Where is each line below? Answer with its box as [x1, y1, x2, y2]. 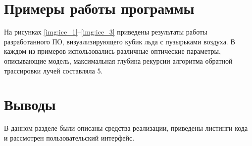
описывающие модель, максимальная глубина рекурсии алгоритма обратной [4, 55, 233, 66]
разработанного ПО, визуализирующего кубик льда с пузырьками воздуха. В [4, 36, 235, 46]
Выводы [4, 94, 56, 114]
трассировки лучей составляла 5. [4, 65, 103, 75]
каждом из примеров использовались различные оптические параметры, [4, 46, 221, 56]
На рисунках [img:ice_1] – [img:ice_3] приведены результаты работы [4, 27, 207, 37]
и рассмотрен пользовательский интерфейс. [4, 132, 135, 143]
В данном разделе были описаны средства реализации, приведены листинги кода [4, 123, 248, 133]
